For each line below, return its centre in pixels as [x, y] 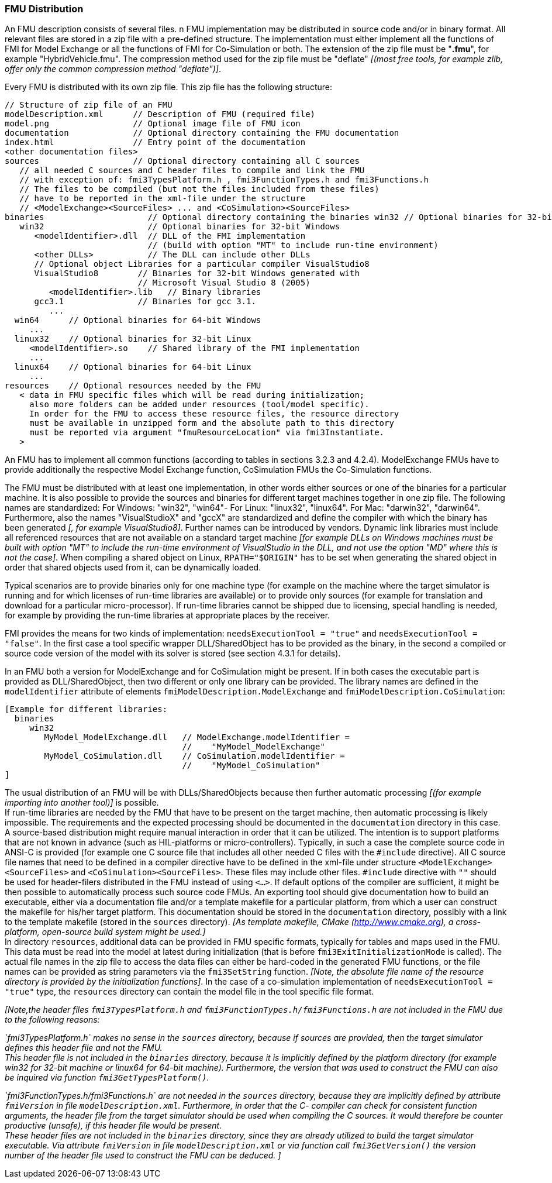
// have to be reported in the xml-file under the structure [163, 199]
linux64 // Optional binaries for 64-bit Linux [133, 367]
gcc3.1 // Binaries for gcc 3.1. [145, 302]
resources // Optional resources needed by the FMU [133, 386]
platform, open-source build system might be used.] [105, 932]
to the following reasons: [52, 1020]
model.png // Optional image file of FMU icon [153, 124]
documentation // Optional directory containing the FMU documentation [202, 133]
